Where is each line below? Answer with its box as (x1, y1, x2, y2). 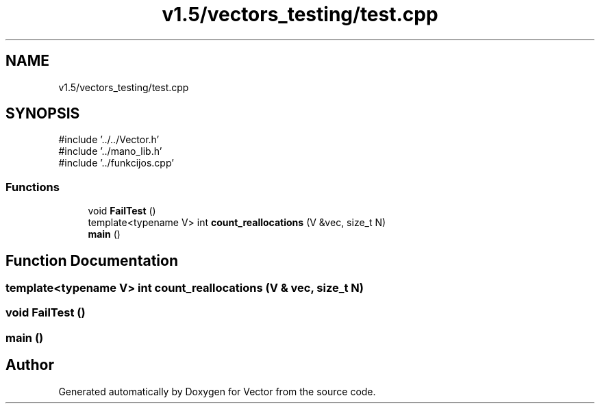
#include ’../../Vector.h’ (58, 134, 160, 146)
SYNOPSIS (5, 105, 80, 123)
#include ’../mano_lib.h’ (58, 145, 162, 158)
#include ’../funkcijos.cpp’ (58, 157, 174, 169)
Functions (5, 179, 60, 194)
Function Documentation (5, 251, 178, 269)
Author (5, 356, 54, 374)
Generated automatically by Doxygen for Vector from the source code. (58, 385, 376, 397)
